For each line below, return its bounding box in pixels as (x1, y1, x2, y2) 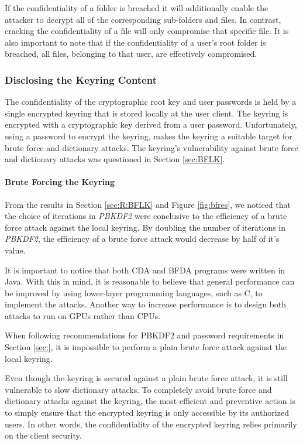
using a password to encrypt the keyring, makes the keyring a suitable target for (5, 129, 292, 142)
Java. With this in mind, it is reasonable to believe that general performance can (5, 275, 295, 287)
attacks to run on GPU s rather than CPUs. (5, 309, 161, 321)
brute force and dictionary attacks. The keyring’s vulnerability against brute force (5, 141, 298, 153)
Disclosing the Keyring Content (5, 72, 157, 87)
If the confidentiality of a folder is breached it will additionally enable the (5, 2, 268, 13)
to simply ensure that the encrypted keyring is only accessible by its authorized (5, 406, 289, 419)
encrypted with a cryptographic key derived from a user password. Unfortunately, (5, 118, 297, 131)
